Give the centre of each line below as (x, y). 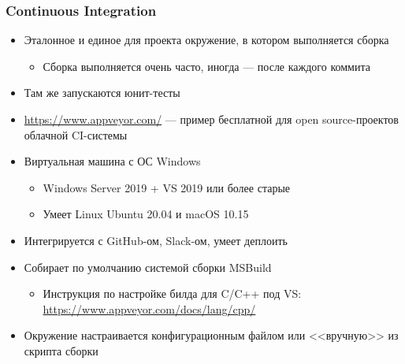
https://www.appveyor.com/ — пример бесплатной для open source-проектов (211, 119)
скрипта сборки (61, 350)
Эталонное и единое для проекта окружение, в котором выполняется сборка (206, 40)
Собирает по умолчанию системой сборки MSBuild (148, 267)
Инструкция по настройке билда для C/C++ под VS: (172, 293)
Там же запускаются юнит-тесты (102, 93)
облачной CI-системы (76, 134)
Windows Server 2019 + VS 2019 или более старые (167, 187)
